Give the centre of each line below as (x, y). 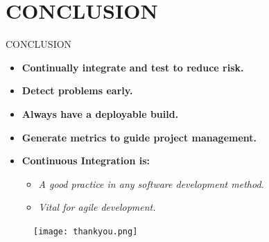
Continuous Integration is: (86, 161)
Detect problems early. (77, 90)
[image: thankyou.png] (86, 231)
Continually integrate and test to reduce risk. (133, 67)
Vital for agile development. (97, 207)
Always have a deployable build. (100, 113)
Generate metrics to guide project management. (139, 137)
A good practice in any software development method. (151, 183)
